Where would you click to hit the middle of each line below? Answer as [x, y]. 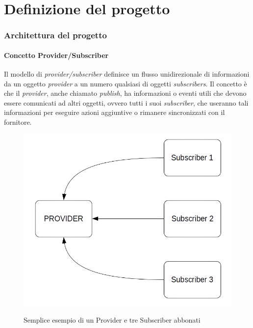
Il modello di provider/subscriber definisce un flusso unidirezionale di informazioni [127, 74]
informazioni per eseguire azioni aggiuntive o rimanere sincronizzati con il [114, 112]
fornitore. [18, 122]
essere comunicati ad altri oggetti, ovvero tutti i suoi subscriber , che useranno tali [126, 102]
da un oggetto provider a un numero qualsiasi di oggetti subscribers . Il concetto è [126, 83]
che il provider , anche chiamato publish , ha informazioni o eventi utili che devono [125, 93]
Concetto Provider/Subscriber [56, 55]
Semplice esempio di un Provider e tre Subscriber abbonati [112, 320]
